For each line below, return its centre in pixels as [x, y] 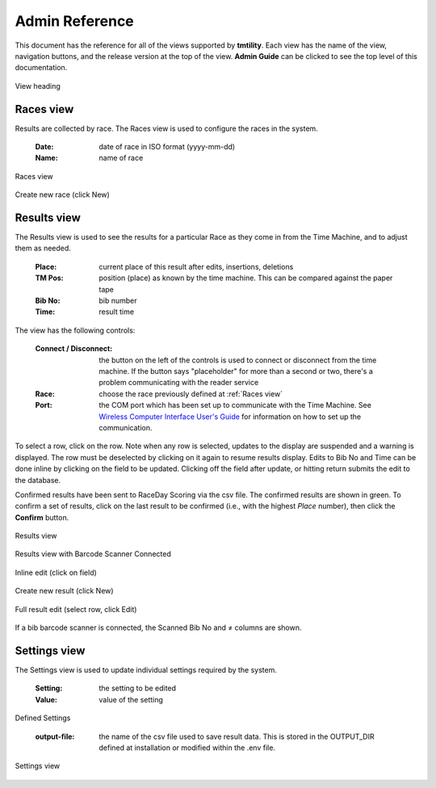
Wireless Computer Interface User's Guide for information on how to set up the [230, 417]
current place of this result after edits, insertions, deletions [196, 266]
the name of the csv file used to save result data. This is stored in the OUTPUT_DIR [237, 736]
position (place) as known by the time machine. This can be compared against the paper [246, 278]
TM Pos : [49, 278]
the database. [38, 480]
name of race [121, 158]
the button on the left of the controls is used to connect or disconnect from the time [238, 360]
